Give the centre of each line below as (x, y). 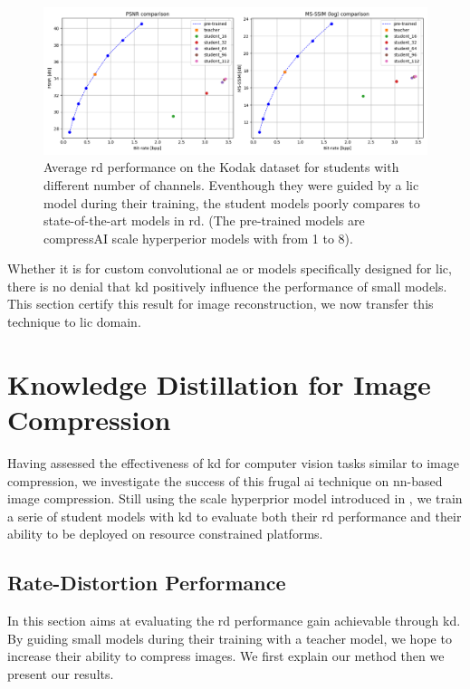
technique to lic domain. (74, 322)
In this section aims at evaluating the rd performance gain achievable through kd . (234, 621)
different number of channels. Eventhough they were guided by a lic (231, 184)
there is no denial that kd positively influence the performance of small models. (227, 286)
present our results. (61, 673)
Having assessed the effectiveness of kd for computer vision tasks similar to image (233, 462)
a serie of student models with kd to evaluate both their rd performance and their (235, 516)
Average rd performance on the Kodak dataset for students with (221, 167)
